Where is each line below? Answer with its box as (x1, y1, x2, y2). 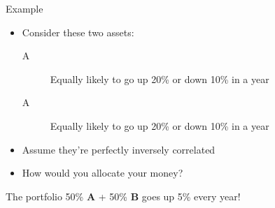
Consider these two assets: (22, 24, 134, 39)
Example (6, 1, 43, 15)
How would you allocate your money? (22, 165, 183, 180)
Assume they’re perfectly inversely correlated (22, 142, 216, 156)
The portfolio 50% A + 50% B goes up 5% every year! (6, 188, 241, 203)
